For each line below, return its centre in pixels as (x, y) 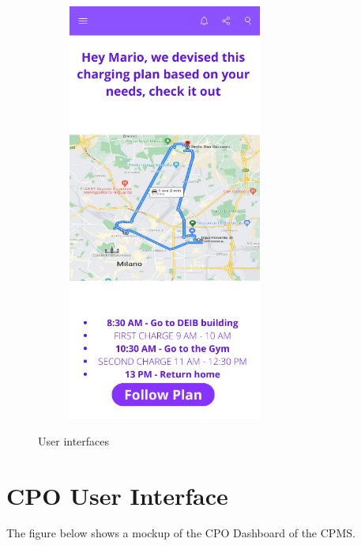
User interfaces (74, 440)
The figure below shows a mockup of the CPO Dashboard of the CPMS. (181, 533)
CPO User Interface (117, 495)
